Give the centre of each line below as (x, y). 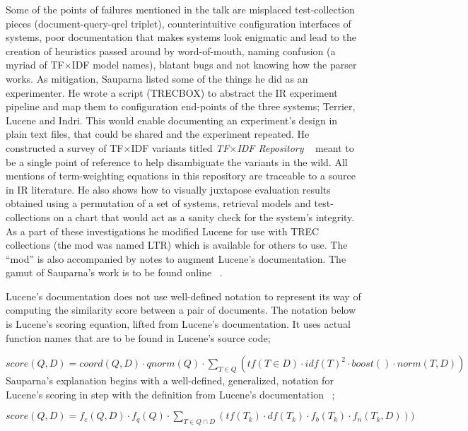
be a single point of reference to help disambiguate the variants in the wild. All (177, 161)
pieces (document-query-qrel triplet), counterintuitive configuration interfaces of (179, 23)
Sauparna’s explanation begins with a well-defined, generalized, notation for (170, 380)
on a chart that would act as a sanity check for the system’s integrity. (204, 217)
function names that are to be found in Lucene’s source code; (138, 337)
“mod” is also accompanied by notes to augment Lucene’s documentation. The (176, 258)
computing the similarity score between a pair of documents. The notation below (181, 310)
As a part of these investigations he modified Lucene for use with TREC (163, 231)
